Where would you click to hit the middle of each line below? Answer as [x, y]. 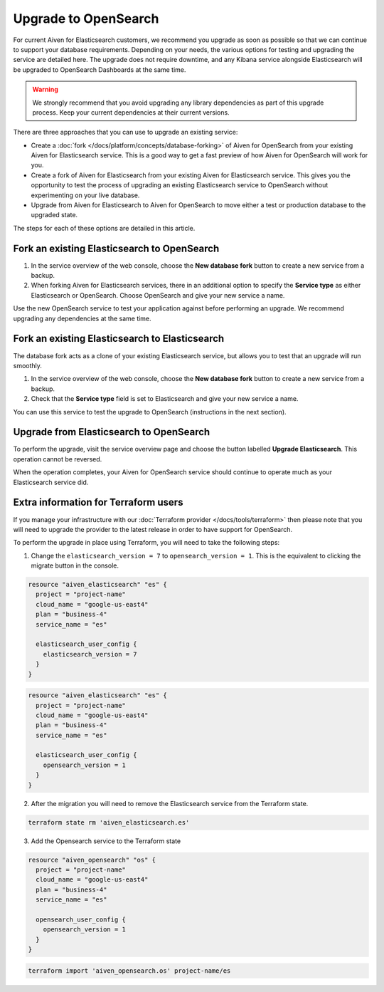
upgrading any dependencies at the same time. [82, 318]
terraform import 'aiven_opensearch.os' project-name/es [129, 971]
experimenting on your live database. [85, 195]
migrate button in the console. [75, 565]
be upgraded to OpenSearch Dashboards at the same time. [100, 69]
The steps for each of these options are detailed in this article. [104, 228]
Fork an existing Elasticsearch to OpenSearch [116, 248]
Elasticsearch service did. [51, 482]
